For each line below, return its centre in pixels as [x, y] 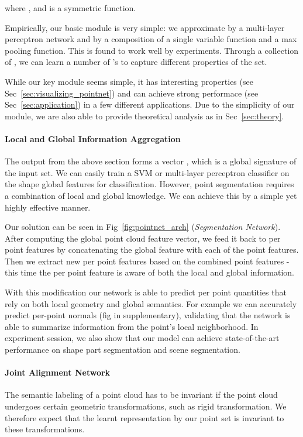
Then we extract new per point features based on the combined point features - [147, 261]
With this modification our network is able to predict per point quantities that [146, 292]
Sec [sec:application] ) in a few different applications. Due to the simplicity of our [150, 104]
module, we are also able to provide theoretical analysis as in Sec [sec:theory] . [144, 116]
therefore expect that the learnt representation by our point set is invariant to [144, 417]
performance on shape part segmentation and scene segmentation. [123, 350]
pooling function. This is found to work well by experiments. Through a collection [152, 50]
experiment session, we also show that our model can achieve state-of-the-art [142, 338]
